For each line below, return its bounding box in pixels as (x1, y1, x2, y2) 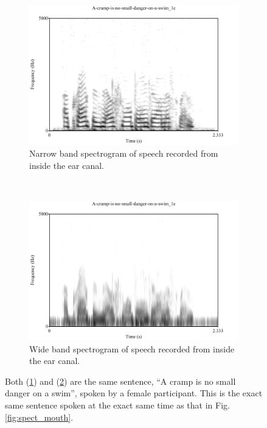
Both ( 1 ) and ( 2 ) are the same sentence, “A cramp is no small (5, 374, 236, 387)
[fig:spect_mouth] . (5, 410, 74, 423)
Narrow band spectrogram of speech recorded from (29, 146, 218, 159)
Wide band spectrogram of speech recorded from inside (29, 342, 235, 355)
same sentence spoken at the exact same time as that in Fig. (5, 399, 230, 411)
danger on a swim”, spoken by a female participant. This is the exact (5, 387, 263, 399)
